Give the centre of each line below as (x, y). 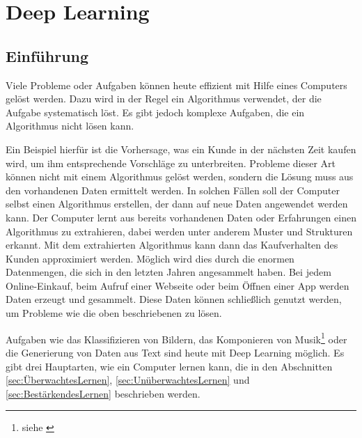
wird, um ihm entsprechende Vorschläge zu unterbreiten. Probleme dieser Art (171, 163)
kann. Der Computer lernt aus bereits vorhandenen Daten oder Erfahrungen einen (181, 217)
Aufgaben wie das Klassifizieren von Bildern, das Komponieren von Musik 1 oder (176, 338)
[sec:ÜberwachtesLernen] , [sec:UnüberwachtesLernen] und (128, 380)
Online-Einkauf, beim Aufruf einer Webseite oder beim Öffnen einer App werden (178, 285)
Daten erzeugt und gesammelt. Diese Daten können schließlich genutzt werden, (174, 299)
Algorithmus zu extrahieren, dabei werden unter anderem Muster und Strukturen (179, 231)
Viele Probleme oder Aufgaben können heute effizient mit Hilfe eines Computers (176, 85)
